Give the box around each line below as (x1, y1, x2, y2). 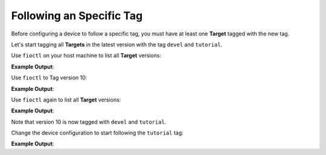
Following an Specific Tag (11, 9, 143, 22)
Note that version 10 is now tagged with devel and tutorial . (11, 118, 167, 126)
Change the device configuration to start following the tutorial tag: (11, 129, 184, 136)
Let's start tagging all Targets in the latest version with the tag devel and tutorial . (11, 41, 223, 48)
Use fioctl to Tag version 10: (11, 74, 88, 81)
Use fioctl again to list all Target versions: (11, 96, 121, 103)
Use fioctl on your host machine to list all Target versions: (11, 52, 162, 59)
